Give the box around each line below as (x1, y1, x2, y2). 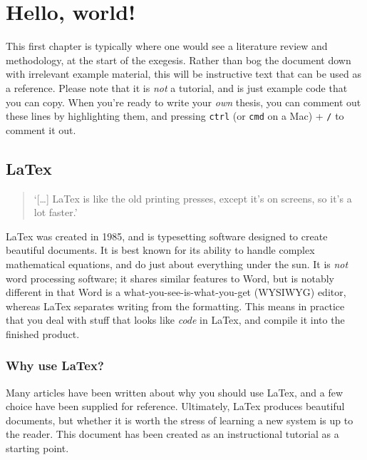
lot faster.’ (33, 205, 78, 220)
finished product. (6, 326, 80, 341)
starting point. (6, 441, 69, 456)
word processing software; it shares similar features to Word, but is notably (6, 270, 334, 285)
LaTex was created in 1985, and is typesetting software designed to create (6, 228, 328, 243)
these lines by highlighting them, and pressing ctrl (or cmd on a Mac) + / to (6, 108, 344, 123)
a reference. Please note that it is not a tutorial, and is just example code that (6, 80, 348, 95)
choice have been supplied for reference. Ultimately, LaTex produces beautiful (6, 399, 345, 414)
